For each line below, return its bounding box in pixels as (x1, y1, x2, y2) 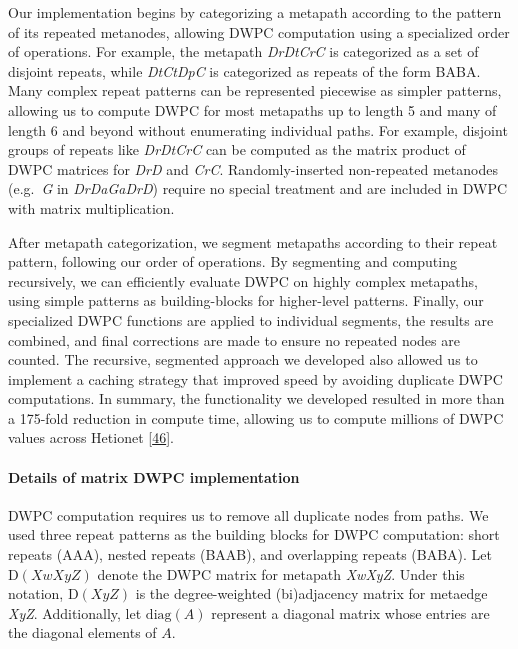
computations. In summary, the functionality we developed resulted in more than (8, 388, 505, 409)
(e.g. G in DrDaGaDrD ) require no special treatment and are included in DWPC (8, 178, 508, 199)
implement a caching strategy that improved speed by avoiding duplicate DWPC (8, 368, 503, 389)
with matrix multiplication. (8, 197, 175, 218)
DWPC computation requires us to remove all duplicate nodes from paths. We (8, 504, 489, 525)
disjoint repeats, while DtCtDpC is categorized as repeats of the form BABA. (8, 60, 481, 81)
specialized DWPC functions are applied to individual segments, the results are (8, 309, 494, 330)
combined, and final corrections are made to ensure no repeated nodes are (8, 329, 460, 350)
